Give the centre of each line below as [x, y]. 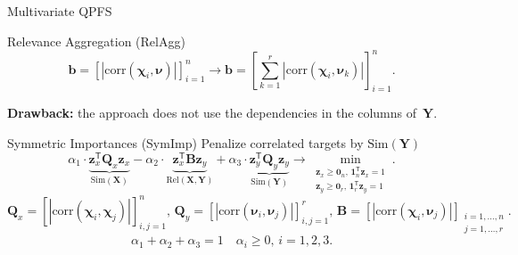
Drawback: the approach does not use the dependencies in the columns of [212, 113]
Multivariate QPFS [60, 11]
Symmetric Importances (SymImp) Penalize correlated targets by [185, 143]
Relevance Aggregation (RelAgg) [96, 41]
